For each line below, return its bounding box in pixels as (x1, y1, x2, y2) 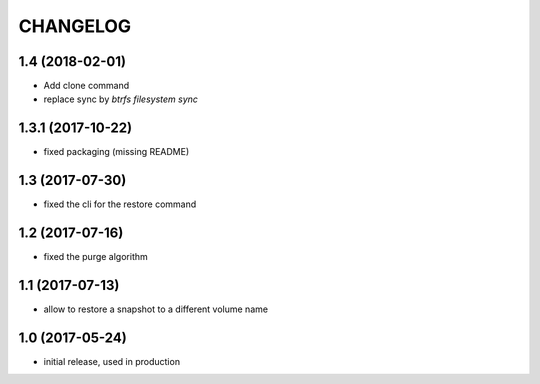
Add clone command (43, 80, 130, 92)
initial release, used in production (43, 355, 180, 367)
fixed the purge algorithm (43, 251, 149, 263)
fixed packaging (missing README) (43, 146, 190, 158)
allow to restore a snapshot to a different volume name (43, 303, 269, 315)
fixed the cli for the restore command (43, 198, 197, 210)
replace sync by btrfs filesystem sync (43, 93, 199, 105)
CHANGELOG (18, 15, 132, 37)
